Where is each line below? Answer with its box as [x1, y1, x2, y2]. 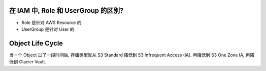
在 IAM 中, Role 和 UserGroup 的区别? [9, 6, 124, 15]
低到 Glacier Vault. [9, 59, 46, 65]
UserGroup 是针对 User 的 [21, 26, 75, 32]
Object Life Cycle [9, 39, 64, 47]
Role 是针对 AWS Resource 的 [21, 20, 82, 25]
